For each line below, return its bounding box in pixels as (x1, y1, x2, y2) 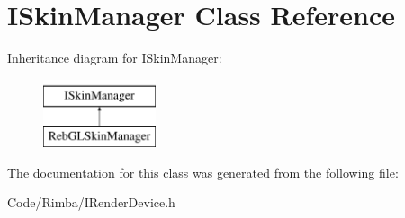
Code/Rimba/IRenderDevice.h (7, 193, 175, 212)
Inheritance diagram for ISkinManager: (7, 48, 222, 67)
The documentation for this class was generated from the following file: (7, 162, 399, 181)
